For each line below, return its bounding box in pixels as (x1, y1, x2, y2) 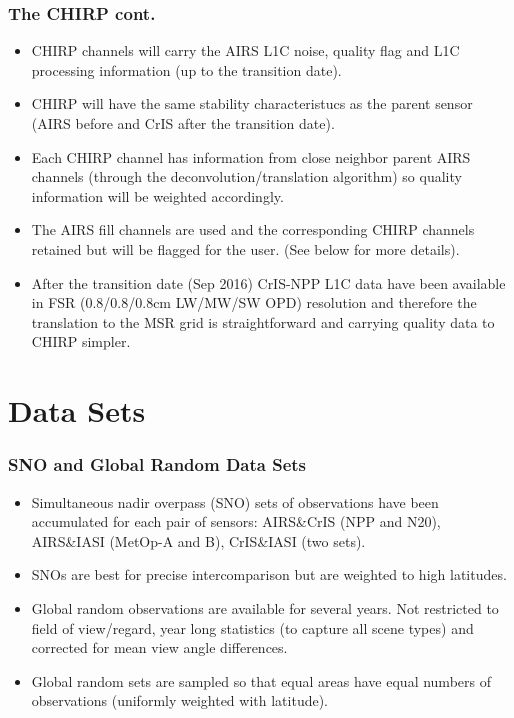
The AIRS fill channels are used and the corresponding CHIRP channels (31, 219, 475, 240)
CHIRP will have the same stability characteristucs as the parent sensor (31, 93, 473, 114)
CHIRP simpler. (31, 331, 131, 352)
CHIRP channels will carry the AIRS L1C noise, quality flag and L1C (31, 40, 460, 61)
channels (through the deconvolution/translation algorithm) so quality (31, 166, 462, 187)
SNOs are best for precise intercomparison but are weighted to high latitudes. (31, 564, 507, 585)
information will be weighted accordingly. (31, 185, 284, 206)
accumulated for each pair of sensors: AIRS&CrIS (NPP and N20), (31, 511, 441, 532)
